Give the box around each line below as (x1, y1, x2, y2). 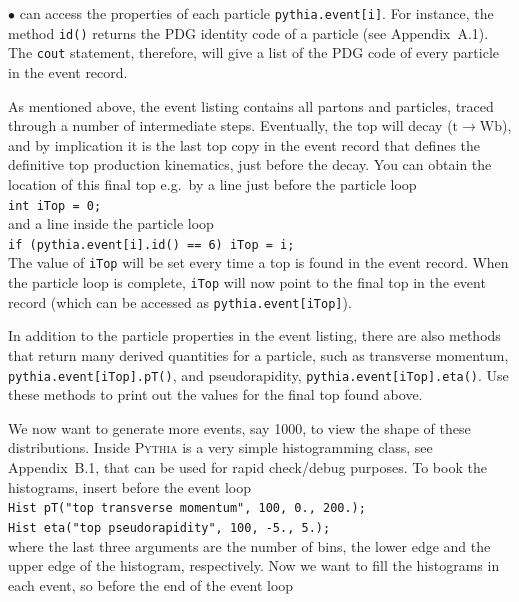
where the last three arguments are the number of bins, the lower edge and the (8, 535, 491, 556)
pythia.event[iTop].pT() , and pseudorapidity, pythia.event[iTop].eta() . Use (8, 364, 509, 385)
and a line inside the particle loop (8, 213, 214, 234)
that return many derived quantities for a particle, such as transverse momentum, (8, 345, 509, 365)
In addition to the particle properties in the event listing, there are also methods (8, 325, 501, 346)
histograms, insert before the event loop (8, 476, 252, 497)
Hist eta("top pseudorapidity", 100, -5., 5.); (8, 520, 331, 535)
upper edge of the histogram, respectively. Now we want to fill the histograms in (8, 555, 500, 576)
